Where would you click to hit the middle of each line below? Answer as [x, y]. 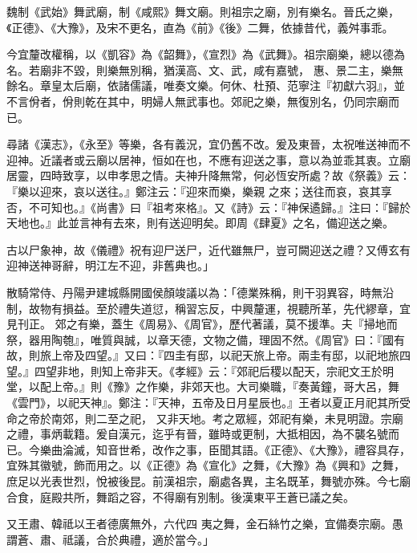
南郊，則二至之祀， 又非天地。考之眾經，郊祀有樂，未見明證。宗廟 [227, 418]
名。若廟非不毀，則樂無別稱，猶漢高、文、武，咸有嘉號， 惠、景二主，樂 [199, 69]
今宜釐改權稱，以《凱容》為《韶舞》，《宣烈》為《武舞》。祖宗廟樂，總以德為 [206, 54]
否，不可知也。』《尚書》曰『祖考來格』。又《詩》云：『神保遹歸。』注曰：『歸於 [208, 207]
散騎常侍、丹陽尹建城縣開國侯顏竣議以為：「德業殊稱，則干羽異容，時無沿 [200, 292]
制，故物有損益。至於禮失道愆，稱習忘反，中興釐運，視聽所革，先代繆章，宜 [208, 308]
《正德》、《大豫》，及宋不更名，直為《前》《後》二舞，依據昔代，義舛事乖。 [200, 27]
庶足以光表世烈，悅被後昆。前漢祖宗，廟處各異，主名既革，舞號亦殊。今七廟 [208, 481]
